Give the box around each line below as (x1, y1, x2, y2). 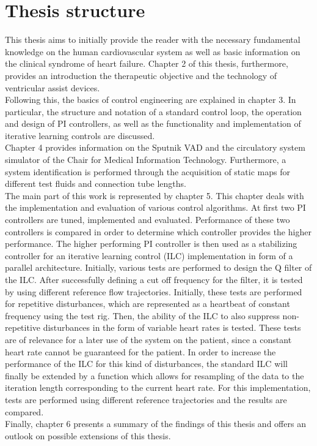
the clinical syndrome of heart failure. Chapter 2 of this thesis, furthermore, (5, 57, 288, 70)
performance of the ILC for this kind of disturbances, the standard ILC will (5, 357, 288, 370)
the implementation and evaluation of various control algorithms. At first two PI (5, 201, 306, 214)
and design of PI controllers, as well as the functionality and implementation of (5, 117, 301, 130)
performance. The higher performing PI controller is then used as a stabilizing (5, 237, 297, 250)
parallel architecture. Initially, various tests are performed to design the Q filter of (5, 261, 312, 274)
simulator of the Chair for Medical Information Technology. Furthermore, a (5, 153, 286, 166)
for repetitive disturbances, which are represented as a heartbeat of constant (5, 297, 290, 310)
